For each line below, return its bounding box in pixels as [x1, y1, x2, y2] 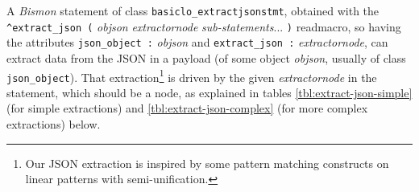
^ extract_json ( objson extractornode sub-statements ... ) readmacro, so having [6, 18, 401, 35]
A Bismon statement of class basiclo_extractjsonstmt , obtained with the [6, 2, 380, 18]
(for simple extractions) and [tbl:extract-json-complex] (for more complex [6, 100, 368, 116]
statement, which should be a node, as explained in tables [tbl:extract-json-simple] [6, 84, 413, 100]
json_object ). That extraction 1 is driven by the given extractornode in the [6, 66, 377, 85]
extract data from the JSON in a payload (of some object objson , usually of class [6, 49, 406, 66]
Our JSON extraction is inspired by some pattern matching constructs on [25, 154, 389, 171]
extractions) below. [6, 116, 101, 133]
